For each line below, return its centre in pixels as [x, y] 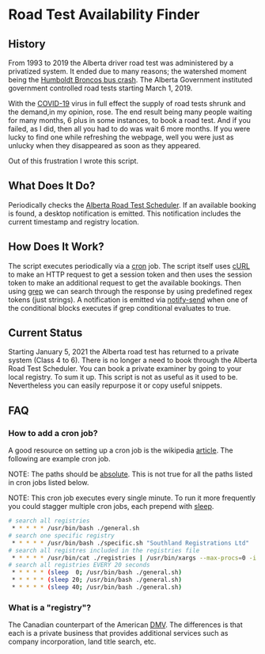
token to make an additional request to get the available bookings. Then [125, 282]
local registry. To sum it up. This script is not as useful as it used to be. [123, 377]
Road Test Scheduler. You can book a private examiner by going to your [125, 369]
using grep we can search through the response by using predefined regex [131, 291]
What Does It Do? [52, 186]
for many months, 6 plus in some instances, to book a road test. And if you [130, 120]
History [27, 44]
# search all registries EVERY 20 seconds [79, 565]
